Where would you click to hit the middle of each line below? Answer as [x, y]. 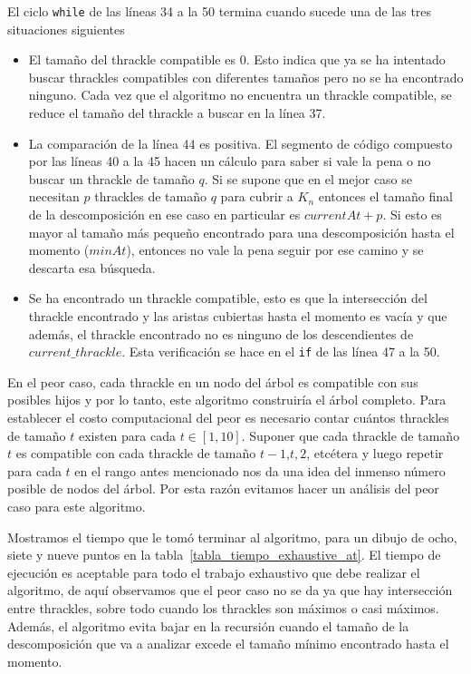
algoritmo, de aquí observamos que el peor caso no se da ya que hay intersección [230, 590]
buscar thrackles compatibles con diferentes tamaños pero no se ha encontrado [246, 77]
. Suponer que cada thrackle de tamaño [351, 435]
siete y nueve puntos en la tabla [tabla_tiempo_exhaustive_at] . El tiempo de [224, 555]
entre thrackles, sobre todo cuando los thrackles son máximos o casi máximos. [223, 607]
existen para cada [127, 435]
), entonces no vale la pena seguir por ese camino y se [275, 250]
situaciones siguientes [66, 29]
